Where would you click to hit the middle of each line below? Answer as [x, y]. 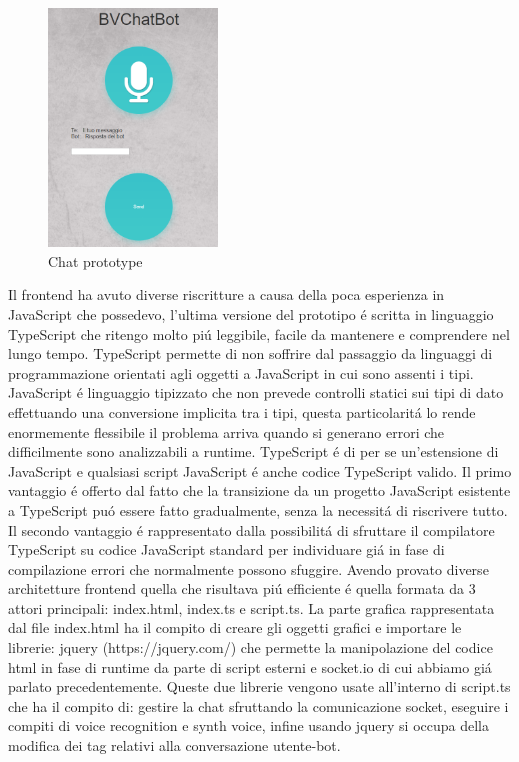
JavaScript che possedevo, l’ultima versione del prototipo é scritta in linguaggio [251, 313]
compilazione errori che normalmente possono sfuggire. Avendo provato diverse [248, 568]
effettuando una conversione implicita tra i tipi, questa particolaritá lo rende [242, 411]
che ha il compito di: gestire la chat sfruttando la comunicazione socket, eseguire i [258, 705]
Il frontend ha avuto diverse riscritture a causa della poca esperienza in [226, 294]
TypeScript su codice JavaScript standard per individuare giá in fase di [226, 549]
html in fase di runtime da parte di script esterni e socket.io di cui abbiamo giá [250, 666]
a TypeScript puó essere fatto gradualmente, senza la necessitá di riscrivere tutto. [258, 509]
